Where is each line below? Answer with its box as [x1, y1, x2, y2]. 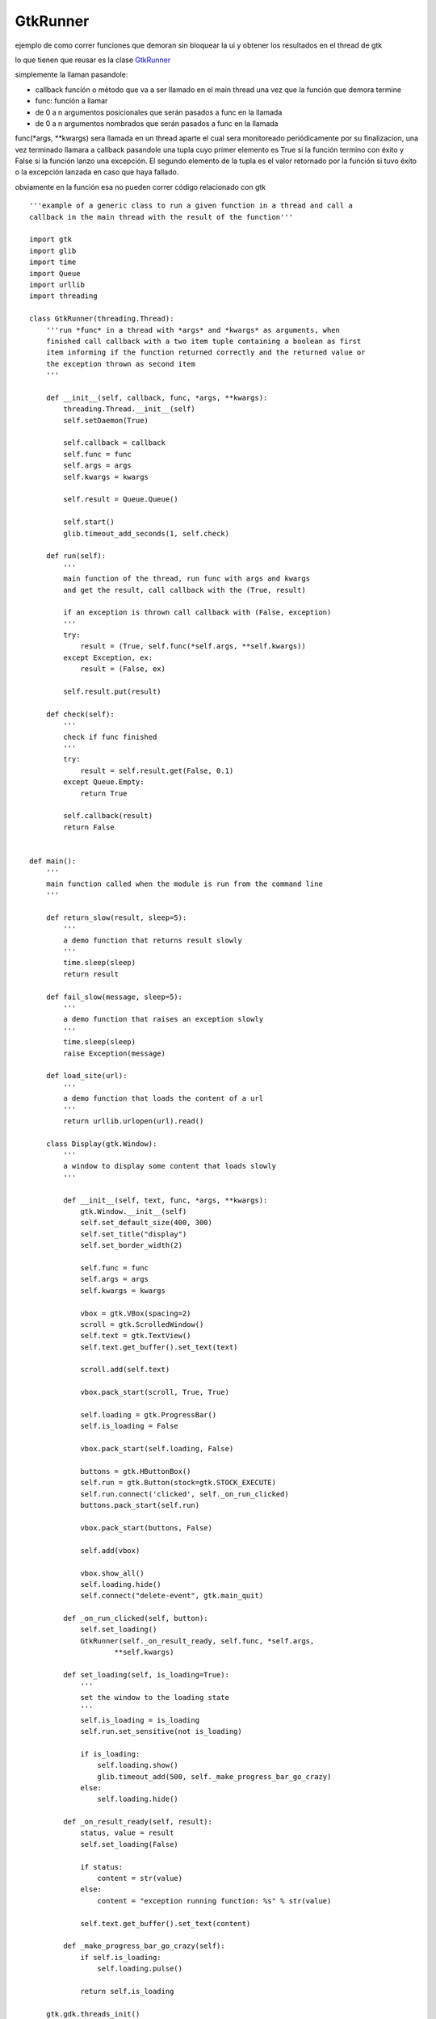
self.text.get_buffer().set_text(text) [80, 1342, 238, 1352]
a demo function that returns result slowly [63, 935, 242, 945]
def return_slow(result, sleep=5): [45, 913, 187, 922]
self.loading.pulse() [97, 1964, 183, 1974]
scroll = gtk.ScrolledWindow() [80, 1320, 204, 1329]
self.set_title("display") [80, 1229, 187, 1239]
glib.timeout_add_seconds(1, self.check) [63, 529, 230, 538]
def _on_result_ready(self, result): [63, 1817, 213, 1827]
